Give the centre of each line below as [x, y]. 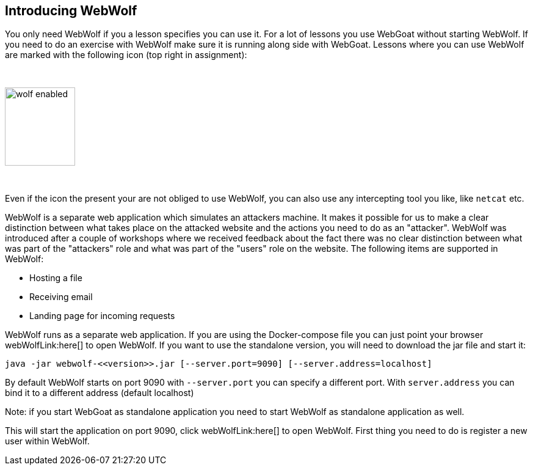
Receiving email [61, 297]
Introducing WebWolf [71, 11]
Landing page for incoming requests [102, 316]
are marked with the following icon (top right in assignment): [126, 55]
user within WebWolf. [47, 441]
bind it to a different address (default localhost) [100, 393]
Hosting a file [56, 278]
